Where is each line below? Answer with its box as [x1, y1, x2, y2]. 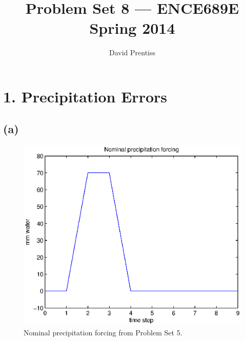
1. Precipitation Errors [3, 86, 167, 106]
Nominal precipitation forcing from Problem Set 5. [24, 327, 182, 337]
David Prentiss [109, 47, 156, 58]
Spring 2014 [89, 17, 175, 38]
